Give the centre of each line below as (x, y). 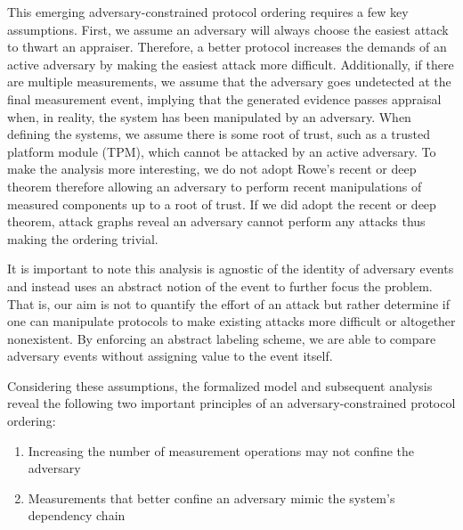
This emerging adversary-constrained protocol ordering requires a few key (208, 12)
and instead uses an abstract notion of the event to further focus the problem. (220, 285)
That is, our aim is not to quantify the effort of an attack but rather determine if (228, 303)
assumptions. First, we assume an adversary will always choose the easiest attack (228, 29)
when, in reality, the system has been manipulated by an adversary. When (209, 116)
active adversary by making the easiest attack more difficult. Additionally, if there (231, 64)
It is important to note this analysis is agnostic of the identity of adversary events (231, 269)
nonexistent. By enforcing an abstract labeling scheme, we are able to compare (222, 338)
